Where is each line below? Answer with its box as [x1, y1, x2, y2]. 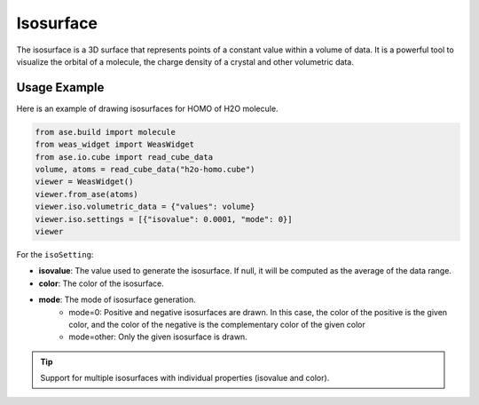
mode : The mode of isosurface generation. [38, 294, 196, 306]
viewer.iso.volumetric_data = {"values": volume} [35, 202, 255, 212]
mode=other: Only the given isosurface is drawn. [68, 331, 247, 342]
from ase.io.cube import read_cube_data [35, 152, 213, 162]
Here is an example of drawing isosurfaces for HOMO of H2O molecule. [16, 103, 279, 114]
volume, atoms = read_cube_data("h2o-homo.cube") [35, 164, 255, 174]
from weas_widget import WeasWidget [35, 139, 195, 150]
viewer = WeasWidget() [35, 177, 134, 187]
